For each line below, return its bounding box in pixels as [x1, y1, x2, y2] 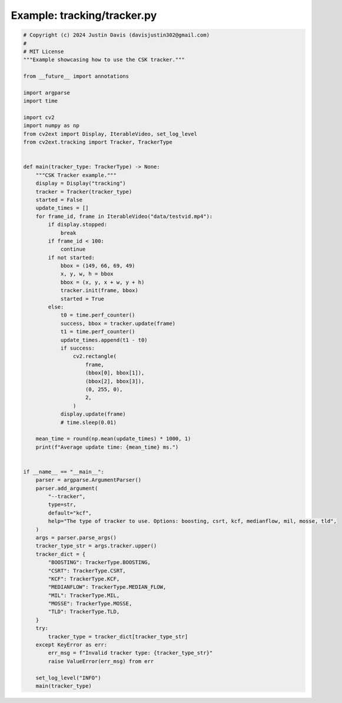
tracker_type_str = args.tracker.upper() [35, 542, 157, 549]
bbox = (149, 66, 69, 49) [60, 263, 135, 269]
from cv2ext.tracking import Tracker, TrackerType [23, 139, 173, 145]
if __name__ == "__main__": [23, 468, 104, 475]
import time [23, 98, 58, 104]
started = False [35, 196, 82, 203]
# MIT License [23, 48, 64, 55]
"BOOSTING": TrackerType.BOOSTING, [48, 559, 151, 566]
